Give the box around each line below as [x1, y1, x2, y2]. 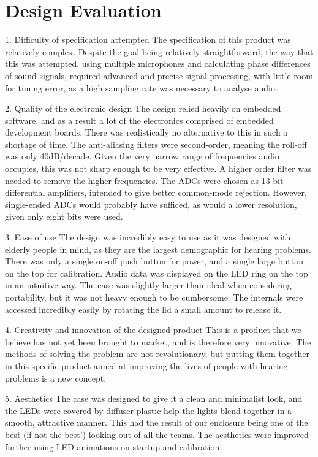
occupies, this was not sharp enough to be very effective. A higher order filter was [5, 162, 312, 175]
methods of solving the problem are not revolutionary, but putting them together [5, 347, 310, 360]
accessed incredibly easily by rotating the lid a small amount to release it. [5, 302, 282, 315]
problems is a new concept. [5, 371, 107, 384]
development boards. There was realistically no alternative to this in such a [5, 126, 288, 139]
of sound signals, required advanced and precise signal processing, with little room [5, 69, 313, 82]
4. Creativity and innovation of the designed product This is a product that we [5, 323, 301, 336]
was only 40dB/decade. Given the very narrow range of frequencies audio [5, 150, 279, 163]
